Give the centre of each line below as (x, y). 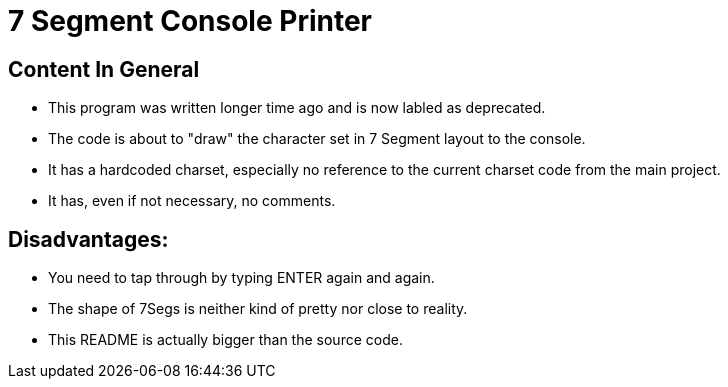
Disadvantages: (88, 239)
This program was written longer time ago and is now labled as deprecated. (297, 108)
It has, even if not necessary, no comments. (192, 201)
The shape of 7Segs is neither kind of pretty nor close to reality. (258, 309)
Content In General (104, 69)
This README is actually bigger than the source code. (225, 340)
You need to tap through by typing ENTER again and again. (241, 278)
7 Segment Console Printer (190, 21)
